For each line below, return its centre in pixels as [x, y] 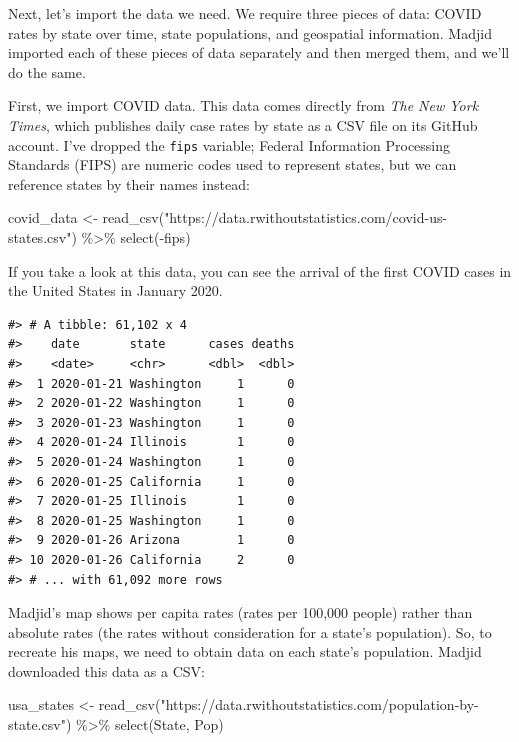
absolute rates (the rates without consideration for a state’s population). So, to [250, 631]
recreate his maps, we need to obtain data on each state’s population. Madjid [245, 651]
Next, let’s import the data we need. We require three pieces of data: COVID [245, 13]
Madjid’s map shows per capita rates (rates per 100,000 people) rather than [240, 612]
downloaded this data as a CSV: [106, 670]
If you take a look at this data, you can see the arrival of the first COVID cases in [260, 270]
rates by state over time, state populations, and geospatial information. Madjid [250, 32]
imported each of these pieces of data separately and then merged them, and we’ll [259, 52]
